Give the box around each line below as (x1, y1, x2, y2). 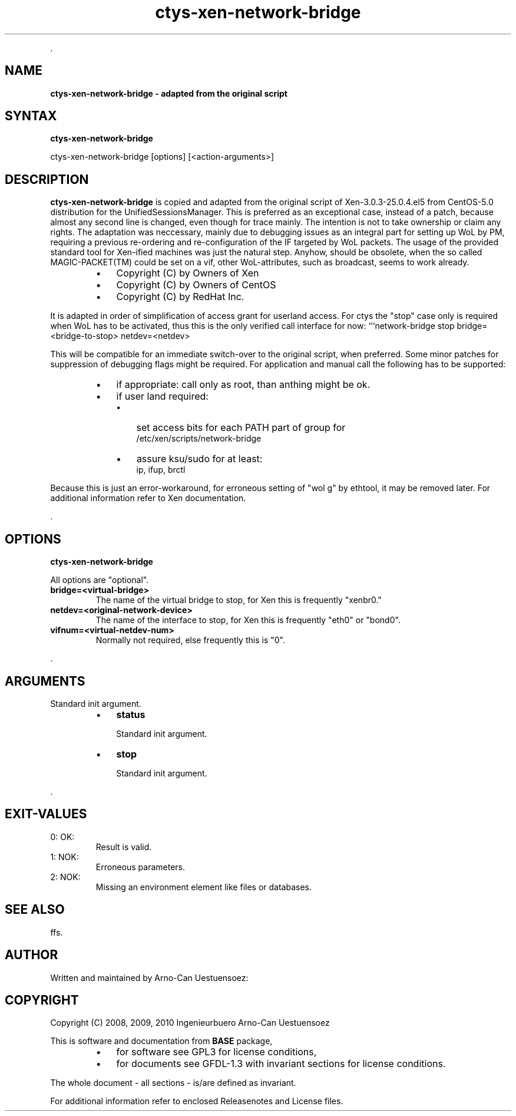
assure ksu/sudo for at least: (136, 453, 263, 465)
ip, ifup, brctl (136, 465, 186, 475)
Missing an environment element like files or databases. (95, 881, 312, 892)
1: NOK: (50, 851, 79, 862)
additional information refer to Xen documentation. (50, 493, 246, 503)
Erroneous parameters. (95, 861, 185, 872)
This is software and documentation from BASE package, (50, 1036, 273, 1046)
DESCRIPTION (5, 172, 89, 187)
